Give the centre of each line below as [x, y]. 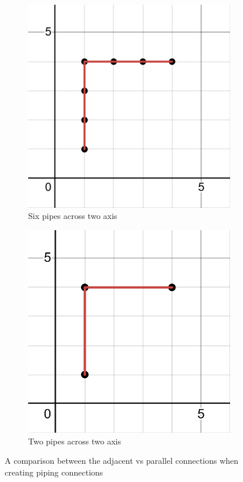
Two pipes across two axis [75, 441]
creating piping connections [54, 472]
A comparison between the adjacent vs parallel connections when [122, 461]
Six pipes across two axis [73, 216]
